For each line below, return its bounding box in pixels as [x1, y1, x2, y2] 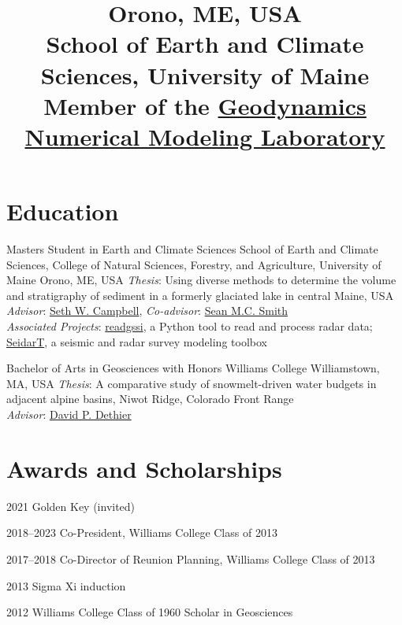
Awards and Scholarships [6, 452, 282, 484]
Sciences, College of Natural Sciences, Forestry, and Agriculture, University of [6, 256, 382, 272]
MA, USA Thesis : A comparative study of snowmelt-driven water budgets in [6, 375, 377, 391]
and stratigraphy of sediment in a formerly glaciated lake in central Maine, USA [6, 287, 394, 303]
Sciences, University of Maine [40, 58, 370, 91]
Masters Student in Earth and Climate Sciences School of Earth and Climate [6, 241, 378, 257]
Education [6, 195, 119, 227]
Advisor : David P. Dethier [6, 406, 132, 422]
